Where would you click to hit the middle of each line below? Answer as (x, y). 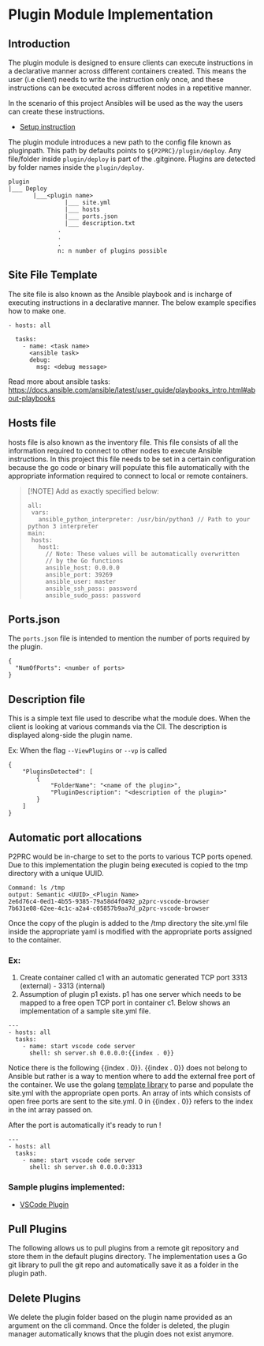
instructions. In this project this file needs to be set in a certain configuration (132, 459)
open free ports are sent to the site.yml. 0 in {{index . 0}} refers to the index (131, 1102)
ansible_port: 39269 (79, 574)
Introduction (39, 44)
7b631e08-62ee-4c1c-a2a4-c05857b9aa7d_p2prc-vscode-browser (109, 909)
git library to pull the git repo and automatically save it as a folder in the (123, 1265)
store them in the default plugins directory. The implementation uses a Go (128, 1257)
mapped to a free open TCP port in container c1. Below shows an (125, 1003)
